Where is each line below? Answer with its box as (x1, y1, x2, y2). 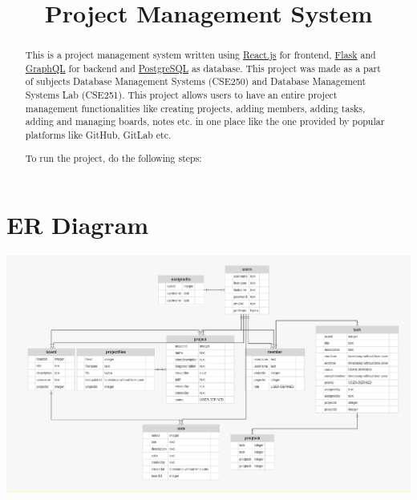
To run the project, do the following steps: (25, 151, 202, 164)
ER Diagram (6, 208, 149, 241)
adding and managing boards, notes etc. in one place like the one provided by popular (25, 115, 385, 128)
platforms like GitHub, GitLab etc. (25, 128, 172, 142)
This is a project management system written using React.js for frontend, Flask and (25, 48, 376, 62)
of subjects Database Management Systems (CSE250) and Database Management (25, 75, 366, 88)
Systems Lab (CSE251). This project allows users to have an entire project (25, 88, 338, 102)
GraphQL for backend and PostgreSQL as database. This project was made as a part (25, 61, 381, 75)
